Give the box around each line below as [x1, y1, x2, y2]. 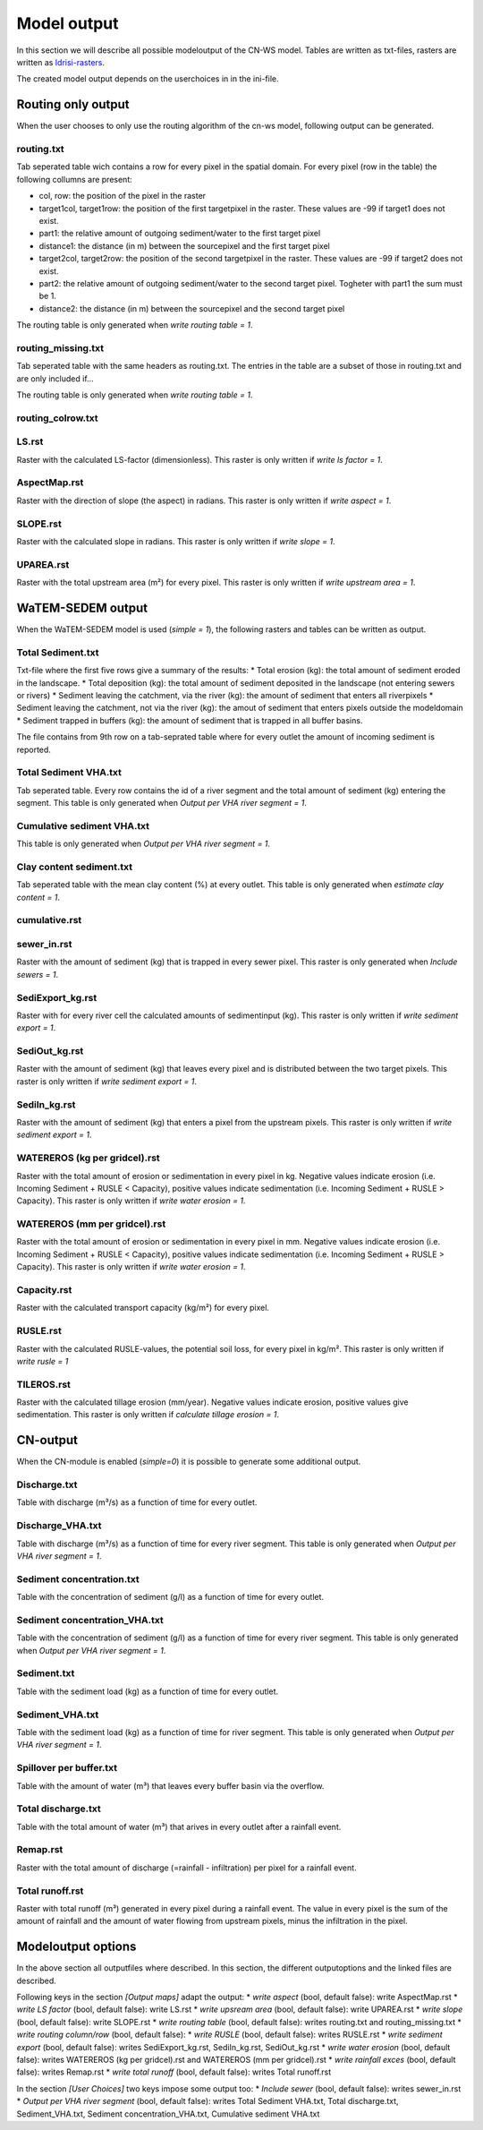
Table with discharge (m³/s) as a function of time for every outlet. [16, 1497, 258, 1508]
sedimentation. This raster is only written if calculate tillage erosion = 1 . [16, 1409, 280, 1420]
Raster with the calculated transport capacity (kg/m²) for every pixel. [16, 1303, 270, 1313]
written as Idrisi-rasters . [16, 56, 106, 67]
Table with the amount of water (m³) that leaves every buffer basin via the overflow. [16, 1780, 325, 1791]
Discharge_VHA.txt [16, 1519, 102, 1532]
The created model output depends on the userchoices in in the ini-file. [16, 73, 279, 84]
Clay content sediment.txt [16, 860, 133, 873]
